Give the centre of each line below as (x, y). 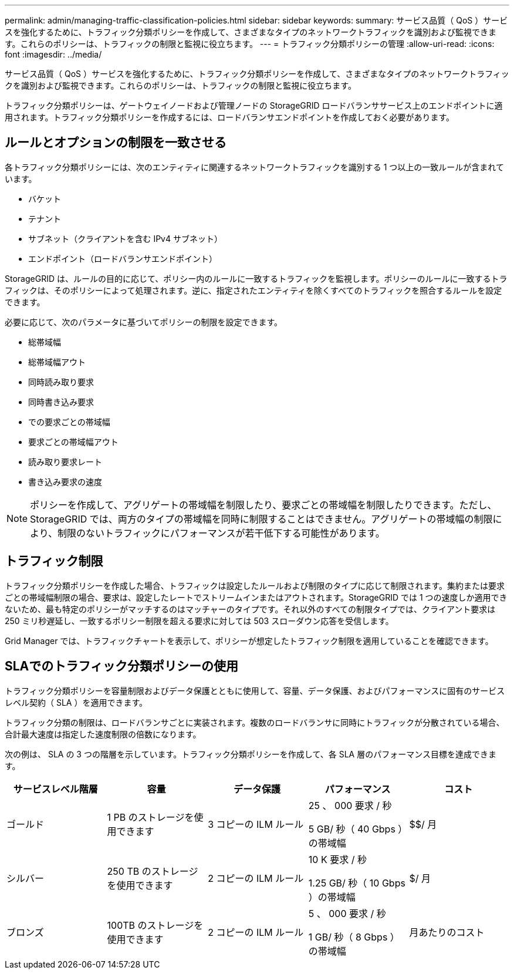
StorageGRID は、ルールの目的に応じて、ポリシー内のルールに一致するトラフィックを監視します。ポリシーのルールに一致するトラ (256, 278)
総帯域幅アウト (57, 362)
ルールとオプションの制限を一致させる (116, 143)
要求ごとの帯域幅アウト (73, 441)
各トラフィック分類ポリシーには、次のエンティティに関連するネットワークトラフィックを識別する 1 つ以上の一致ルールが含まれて (254, 167)
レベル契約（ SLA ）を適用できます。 (76, 702)
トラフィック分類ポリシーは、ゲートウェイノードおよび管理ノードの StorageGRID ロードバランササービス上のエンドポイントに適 (254, 105)
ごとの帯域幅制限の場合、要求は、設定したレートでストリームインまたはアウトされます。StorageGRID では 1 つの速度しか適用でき (256, 597)
